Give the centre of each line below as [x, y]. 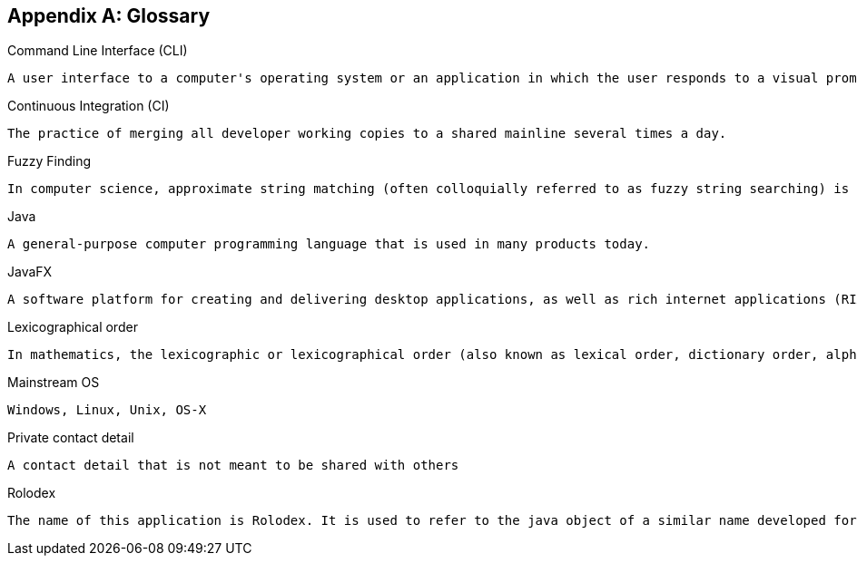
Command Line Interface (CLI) [98, 51]
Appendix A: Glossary [109, 16]
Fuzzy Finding [49, 161]
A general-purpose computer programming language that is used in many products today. [329, 244]
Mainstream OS [54, 383]
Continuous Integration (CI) [89, 106]
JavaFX [30, 272]
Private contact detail [71, 438]
